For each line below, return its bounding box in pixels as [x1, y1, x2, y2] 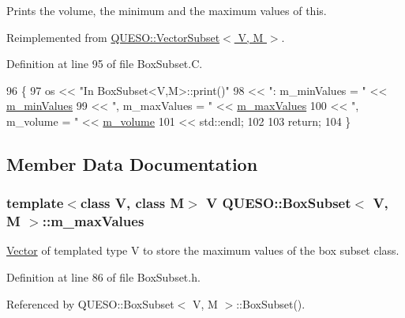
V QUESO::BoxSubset [206, 193, 351, 213]
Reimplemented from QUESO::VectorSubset [6, 28, 220, 45]
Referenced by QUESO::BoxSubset [6, 295, 174, 312]
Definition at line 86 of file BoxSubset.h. [6, 269, 201, 286]
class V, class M [80, 193, 185, 213]
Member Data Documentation [6, 151, 258, 176]
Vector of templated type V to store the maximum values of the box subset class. [6, 242, 399, 259]
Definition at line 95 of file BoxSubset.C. [6, 55, 203, 72]
